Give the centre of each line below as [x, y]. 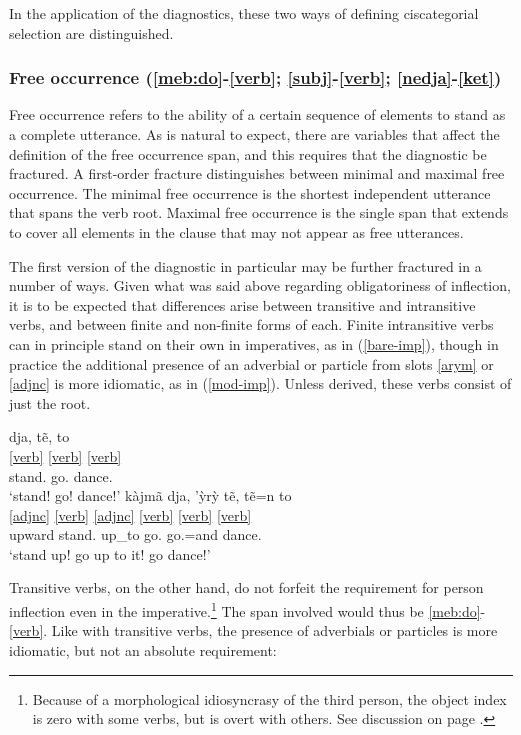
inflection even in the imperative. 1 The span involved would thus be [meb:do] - [247, 609]
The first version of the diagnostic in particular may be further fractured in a [245, 265]
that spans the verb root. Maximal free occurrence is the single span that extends [259, 212]
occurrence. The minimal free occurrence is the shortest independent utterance [250, 192]
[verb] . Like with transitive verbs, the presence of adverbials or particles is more [253, 630]
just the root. [50, 402]
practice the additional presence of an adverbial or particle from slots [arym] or [251, 363]
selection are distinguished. [91, 32]
